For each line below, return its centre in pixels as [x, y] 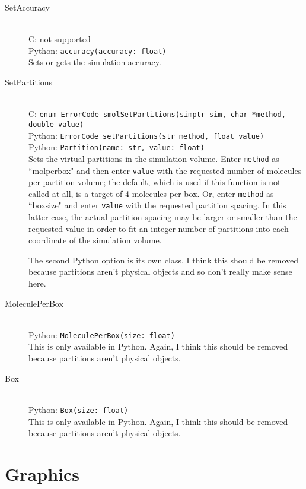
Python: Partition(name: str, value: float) [117, 147]
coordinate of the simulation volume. [95, 240]
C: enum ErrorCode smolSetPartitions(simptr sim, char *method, [157, 114]
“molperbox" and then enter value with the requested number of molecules [165, 170]
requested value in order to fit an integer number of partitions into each [159, 228]
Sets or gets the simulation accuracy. [95, 62]
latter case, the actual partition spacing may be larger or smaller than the [163, 217]
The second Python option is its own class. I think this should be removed [163, 260]
